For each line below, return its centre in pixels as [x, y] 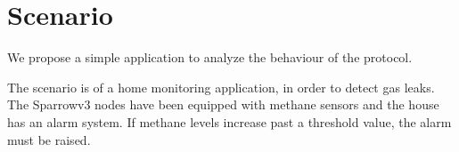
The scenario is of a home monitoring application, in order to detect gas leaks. [221, 87]
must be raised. [49, 139]
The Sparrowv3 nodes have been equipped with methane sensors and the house [223, 104]
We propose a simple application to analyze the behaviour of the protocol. [210, 57]
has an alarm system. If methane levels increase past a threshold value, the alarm [229, 121]
